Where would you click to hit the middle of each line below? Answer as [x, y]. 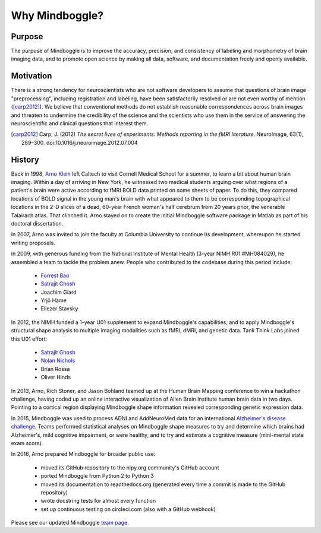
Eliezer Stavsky [59, 309]
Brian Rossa [55, 369]
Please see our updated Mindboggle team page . [70, 523]
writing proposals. [33, 243]
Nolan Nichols [58, 361]
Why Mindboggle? [57, 15]
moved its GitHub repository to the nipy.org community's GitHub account [130, 467]
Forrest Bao [55, 275]
